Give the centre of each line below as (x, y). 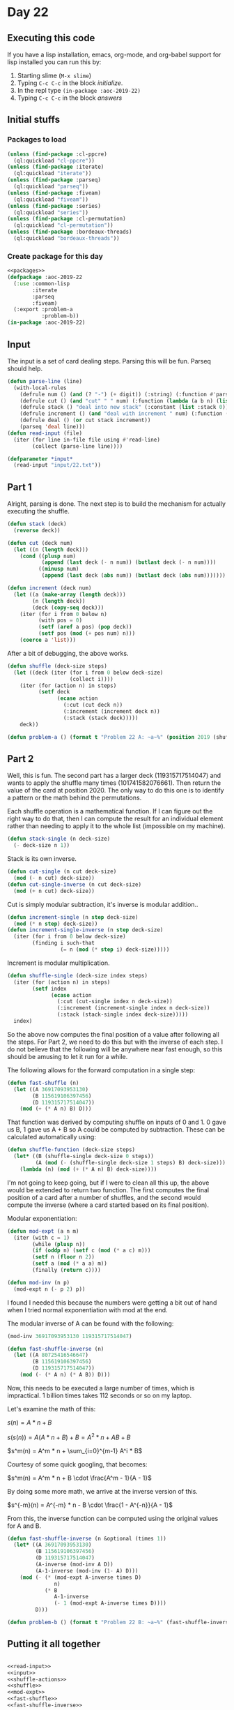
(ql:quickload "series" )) (51, 212)
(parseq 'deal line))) (53, 427)
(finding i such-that (64, 943)
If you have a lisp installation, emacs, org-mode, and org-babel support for (114, 54)
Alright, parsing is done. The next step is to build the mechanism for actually (117, 504)
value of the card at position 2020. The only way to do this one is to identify (116, 790)
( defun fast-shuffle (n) (43, 1083)
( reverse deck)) (37, 530)
